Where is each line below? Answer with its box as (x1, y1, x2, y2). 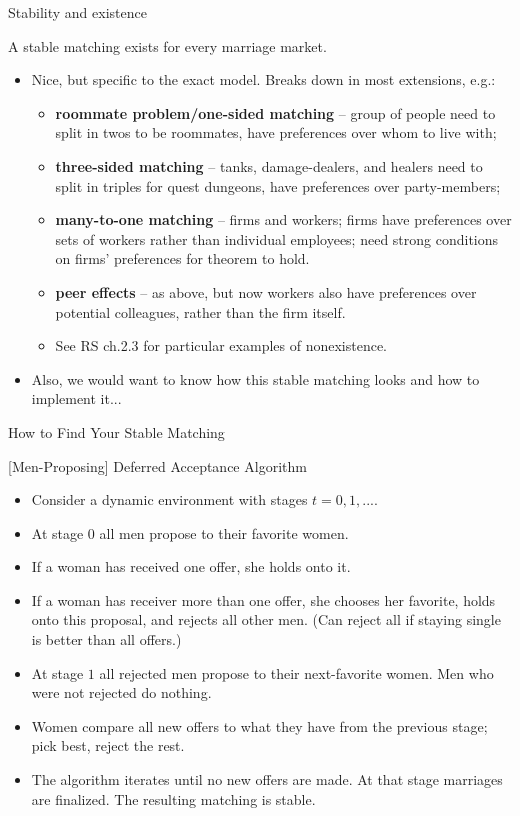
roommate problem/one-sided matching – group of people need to (55, 102, 496, 123)
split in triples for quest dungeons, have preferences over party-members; (55, 175, 501, 196)
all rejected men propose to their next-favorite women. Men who (99, 662, 494, 683)
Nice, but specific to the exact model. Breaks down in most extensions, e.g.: (31, 69, 496, 90)
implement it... (31, 388, 122, 409)
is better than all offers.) (31, 629, 182, 650)
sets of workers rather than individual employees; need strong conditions (55, 228, 499, 249)
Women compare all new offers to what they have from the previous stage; (31, 715, 488, 736)
